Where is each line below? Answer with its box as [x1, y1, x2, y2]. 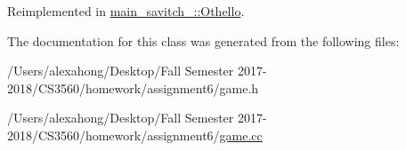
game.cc [219, 125, 263, 144]
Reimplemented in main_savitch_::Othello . [7, 2, 245, 20]
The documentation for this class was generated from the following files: [7, 31, 400, 50]
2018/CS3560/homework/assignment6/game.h [7, 78, 259, 97]
